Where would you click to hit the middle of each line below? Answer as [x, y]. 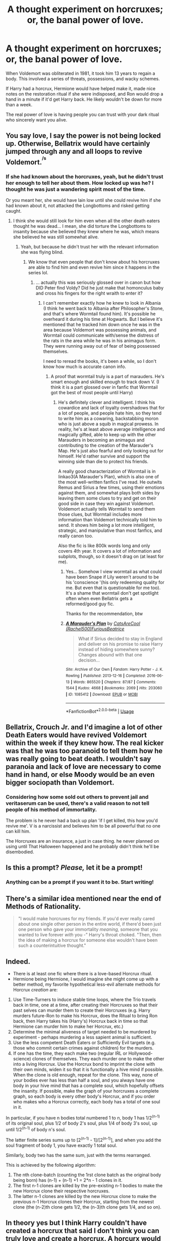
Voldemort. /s [26, 161]
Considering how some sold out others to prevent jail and [77, 797]
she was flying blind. [42, 252]
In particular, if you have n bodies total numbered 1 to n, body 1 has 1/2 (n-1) [83, 1117]
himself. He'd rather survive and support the [104, 456]
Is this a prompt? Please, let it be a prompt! [74, 868]
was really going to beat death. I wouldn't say [78, 758]
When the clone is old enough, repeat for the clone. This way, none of [86, 1075]
